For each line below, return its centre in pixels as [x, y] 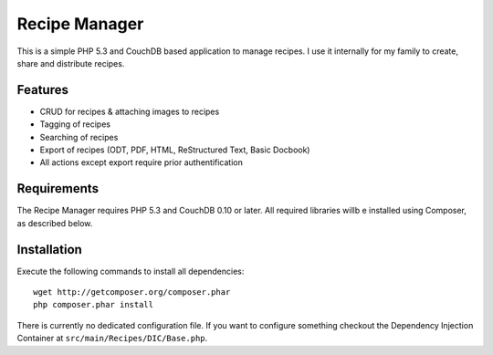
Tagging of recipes [75, 124]
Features [42, 90]
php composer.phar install [94, 305]
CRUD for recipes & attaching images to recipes [130, 111]
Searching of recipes [79, 137]
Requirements [58, 188]
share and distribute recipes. [71, 63]
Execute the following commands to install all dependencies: [131, 271]
